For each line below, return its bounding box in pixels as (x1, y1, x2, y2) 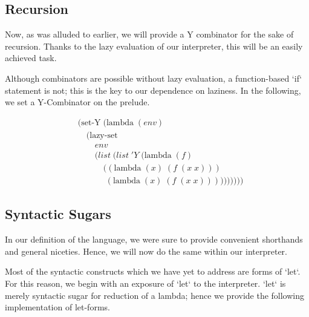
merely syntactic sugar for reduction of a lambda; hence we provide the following (5, 289, 305, 301)
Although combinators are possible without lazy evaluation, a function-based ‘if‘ (5, 71, 302, 84)
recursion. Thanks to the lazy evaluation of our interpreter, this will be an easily (5, 39, 303, 52)
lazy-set (89, 131, 118, 140)
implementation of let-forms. (5, 301, 110, 313)
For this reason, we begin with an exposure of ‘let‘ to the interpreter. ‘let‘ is (5, 276, 286, 289)
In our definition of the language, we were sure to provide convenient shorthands (5, 233, 303, 246)
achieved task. (5, 51, 57, 64)
